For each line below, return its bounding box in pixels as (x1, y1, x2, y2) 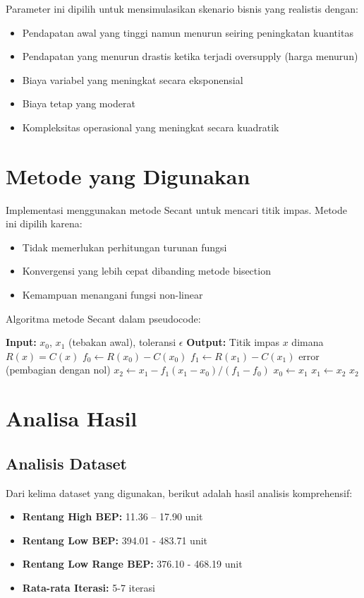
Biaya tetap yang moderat (22, 96, 135, 111)
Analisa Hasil (6, 404, 138, 433)
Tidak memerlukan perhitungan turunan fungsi (22, 239, 227, 254)
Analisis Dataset (6, 452, 127, 474)
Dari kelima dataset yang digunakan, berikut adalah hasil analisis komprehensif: (6, 485, 353, 500)
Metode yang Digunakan (6, 161, 250, 190)
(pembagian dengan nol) (6, 362, 111, 377)
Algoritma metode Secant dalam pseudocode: (6, 311, 201, 325)
